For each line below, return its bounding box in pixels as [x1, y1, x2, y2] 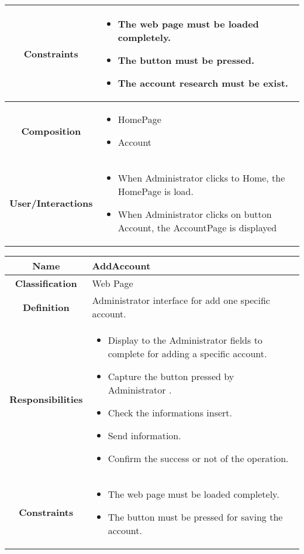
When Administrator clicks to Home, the [118, 171, 285, 184]
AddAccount [92, 259, 151, 272]
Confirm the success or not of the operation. [108, 452, 289, 465]
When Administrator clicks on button [118, 207, 272, 221]
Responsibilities [9, 392, 83, 406]
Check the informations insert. [108, 406, 232, 419]
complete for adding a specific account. [108, 347, 267, 360]
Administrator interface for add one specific [92, 293, 270, 307]
